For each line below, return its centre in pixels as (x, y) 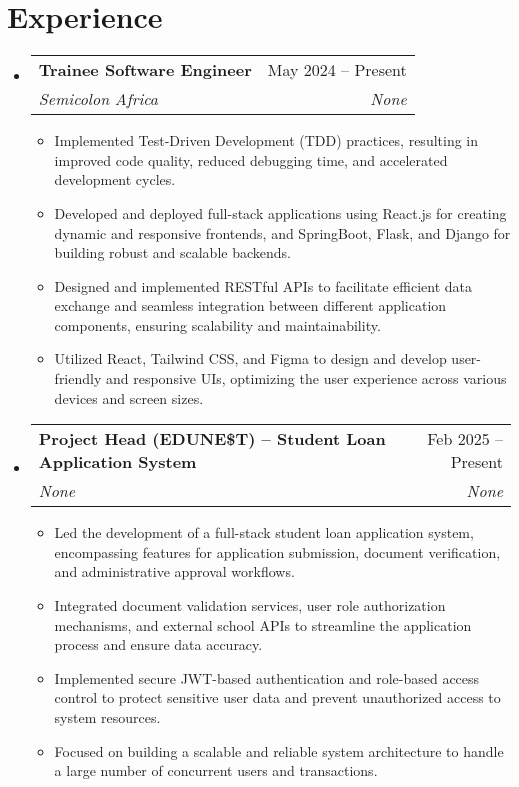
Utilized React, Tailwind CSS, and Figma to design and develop (250, 358)
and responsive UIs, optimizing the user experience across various (306, 378)
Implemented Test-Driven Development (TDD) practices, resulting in (266, 140)
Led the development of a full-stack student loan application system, (264, 532)
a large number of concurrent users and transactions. (216, 770)
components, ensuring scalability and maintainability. (217, 324)
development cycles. (115, 179)
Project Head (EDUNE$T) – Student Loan (212, 439)
